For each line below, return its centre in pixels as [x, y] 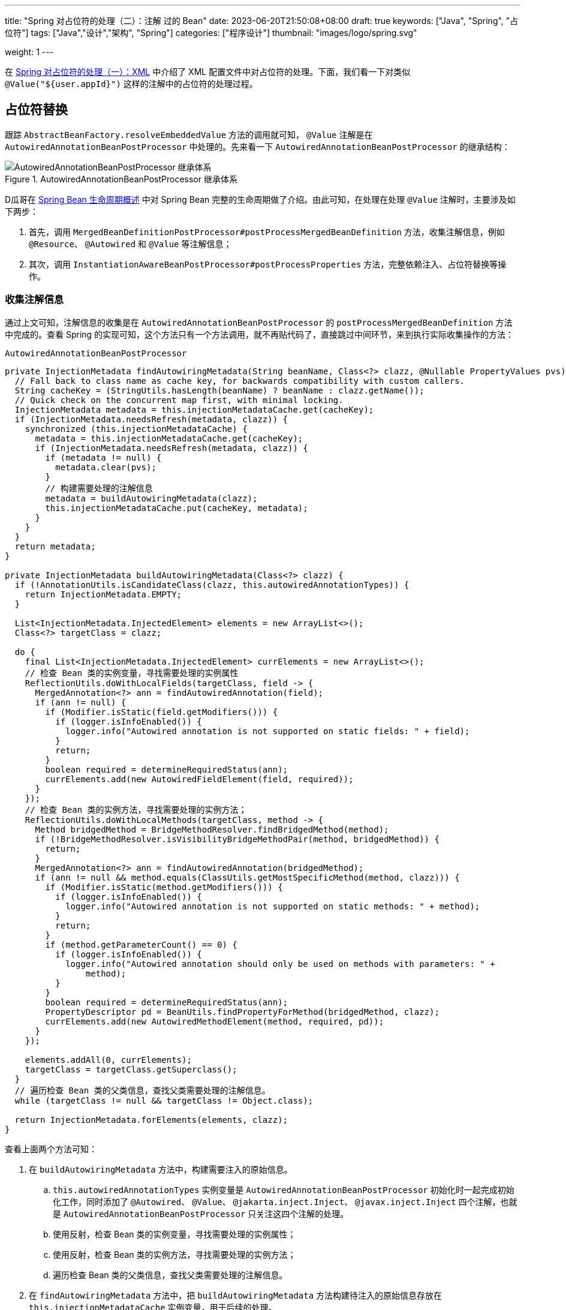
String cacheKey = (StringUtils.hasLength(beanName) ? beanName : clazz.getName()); [219, 390]
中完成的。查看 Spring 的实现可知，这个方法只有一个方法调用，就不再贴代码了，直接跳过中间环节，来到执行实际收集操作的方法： [260, 334]
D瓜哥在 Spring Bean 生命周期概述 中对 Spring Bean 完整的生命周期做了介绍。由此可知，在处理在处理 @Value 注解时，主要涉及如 [260, 199]
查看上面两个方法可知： [51, 1149]
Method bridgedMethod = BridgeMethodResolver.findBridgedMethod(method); [212, 829]
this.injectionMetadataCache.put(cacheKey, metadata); [177, 508]
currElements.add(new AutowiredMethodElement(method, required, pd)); [215, 1021]
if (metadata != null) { [103, 457]
